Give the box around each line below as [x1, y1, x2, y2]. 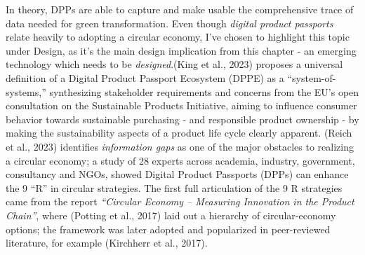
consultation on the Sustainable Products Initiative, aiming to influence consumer [6, 98, 357, 113]
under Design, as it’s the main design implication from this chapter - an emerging [6, 43, 357, 57]
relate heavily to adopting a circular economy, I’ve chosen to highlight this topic [6, 29, 350, 44]
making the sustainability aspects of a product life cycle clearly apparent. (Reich [6, 125, 352, 140]
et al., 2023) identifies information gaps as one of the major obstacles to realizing [6, 139, 354, 153]
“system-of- [287, 70, 336, 85]
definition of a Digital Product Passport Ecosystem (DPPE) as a [6, 70, 284, 85]
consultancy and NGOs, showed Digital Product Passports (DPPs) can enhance [6, 167, 349, 181]
